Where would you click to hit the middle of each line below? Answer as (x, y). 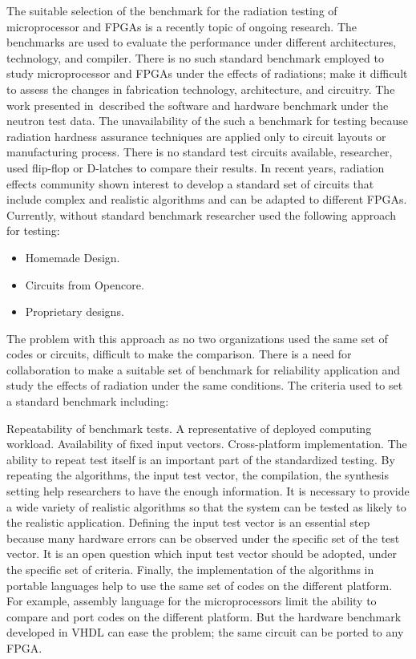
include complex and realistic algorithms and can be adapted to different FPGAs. (207, 199)
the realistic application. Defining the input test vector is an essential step (188, 522)
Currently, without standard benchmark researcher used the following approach (201, 214)
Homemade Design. (73, 257)
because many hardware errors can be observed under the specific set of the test (203, 538)
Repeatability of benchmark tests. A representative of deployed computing (189, 428)
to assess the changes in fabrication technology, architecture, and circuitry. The (201, 89)
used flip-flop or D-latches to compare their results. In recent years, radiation (196, 167)
